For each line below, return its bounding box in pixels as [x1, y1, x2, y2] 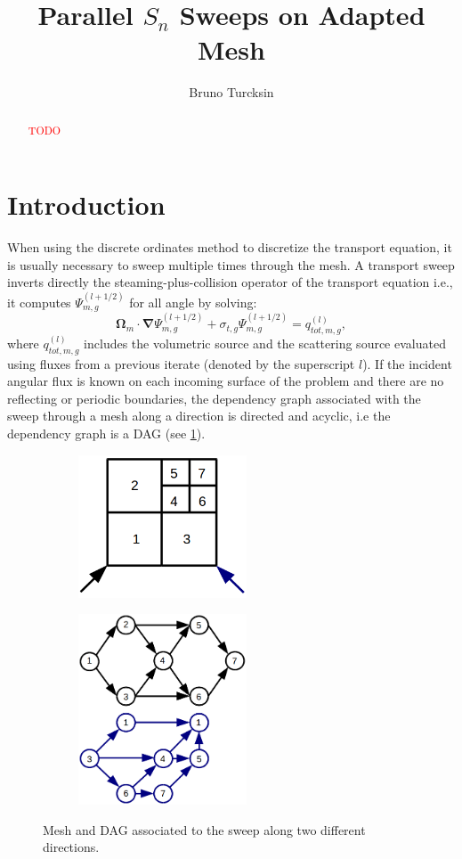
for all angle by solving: [129, 292, 257, 311]
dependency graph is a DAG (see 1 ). [7, 424, 206, 443]
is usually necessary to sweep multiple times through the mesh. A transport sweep [7, 255, 455, 274]
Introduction [7, 186, 166, 223]
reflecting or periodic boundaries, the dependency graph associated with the [7, 389, 421, 407]
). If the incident [362, 354, 452, 372]
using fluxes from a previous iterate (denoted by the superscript [7, 354, 355, 372]
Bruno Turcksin [189, 83, 274, 102]
